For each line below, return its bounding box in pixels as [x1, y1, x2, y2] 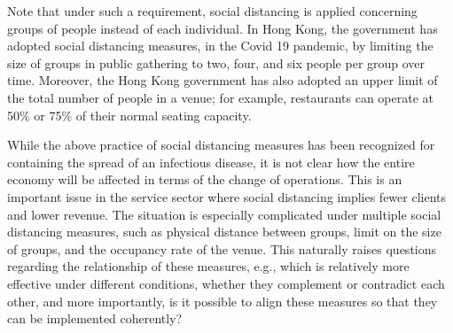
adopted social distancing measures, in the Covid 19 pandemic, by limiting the [7, 36, 433, 55]
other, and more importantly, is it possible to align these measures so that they [7, 291, 438, 310]
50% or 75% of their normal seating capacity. [7, 105, 252, 124]
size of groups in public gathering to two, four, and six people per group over [7, 53, 426, 72]
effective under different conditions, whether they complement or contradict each [7, 274, 445, 292]
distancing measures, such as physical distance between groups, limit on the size [7, 222, 441, 241]
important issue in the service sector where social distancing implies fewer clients [7, 187, 447, 205]
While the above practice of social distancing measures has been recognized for [7, 136, 435, 154]
